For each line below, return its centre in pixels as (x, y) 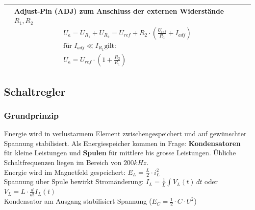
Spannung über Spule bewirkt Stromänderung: (74, 181)
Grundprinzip (31, 115)
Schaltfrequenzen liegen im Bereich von (63, 162)
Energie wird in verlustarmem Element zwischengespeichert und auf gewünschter (125, 134)
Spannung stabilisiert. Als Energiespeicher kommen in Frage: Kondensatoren (122, 143)
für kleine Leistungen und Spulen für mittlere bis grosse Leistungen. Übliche (120, 153)
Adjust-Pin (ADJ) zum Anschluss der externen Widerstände (119, 10)
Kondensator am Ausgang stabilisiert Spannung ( (78, 201)
